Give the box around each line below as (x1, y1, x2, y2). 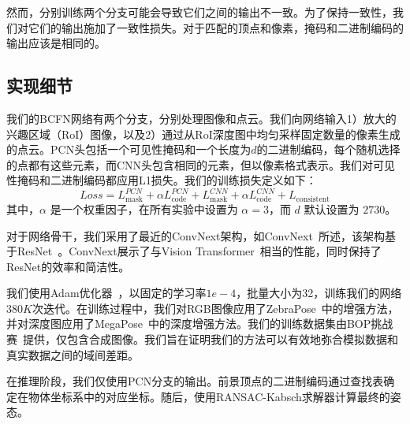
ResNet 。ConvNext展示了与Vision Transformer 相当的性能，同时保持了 (17, 243, 382, 259)
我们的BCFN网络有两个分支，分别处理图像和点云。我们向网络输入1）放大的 (6, 110, 397, 126)
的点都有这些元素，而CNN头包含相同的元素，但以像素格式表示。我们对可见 (6, 156, 396, 173)
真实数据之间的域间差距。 (6, 346, 139, 363)
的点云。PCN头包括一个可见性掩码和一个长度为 (6, 141, 252, 158)
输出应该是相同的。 (6, 35, 106, 51)
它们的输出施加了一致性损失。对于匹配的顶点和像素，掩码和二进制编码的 (28, 19, 404, 35)
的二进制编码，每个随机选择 (256, 141, 401, 158)
